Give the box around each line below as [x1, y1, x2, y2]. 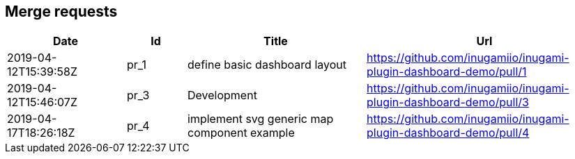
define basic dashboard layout [187, 58, 346, 72]
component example [187, 126, 295, 140]
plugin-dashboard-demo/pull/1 [367, 65, 527, 79]
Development [187, 88, 257, 103]
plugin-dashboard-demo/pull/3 [367, 95, 529, 110]
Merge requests [5, 3, 118, 20]
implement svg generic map [187, 112, 334, 126]
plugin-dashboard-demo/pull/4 [367, 126, 530, 140]
